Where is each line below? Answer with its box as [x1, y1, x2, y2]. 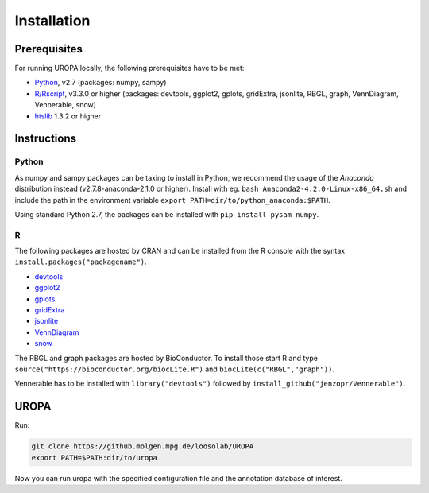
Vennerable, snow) [34, 100, 97, 110]
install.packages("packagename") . [14, 257, 147, 266]
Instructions [14, 132, 77, 146]
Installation [14, 12, 91, 29]
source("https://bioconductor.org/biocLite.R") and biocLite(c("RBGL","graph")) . [14, 364, 335, 374]
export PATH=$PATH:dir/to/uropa [31, 453, 158, 462]
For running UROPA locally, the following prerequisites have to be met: [14, 64, 245, 73]
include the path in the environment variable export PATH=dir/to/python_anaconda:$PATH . [14, 195, 330, 204]
